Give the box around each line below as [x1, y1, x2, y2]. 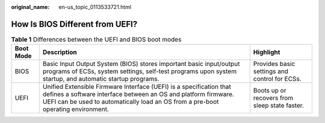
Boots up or [253, 86, 286, 95]
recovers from [253, 94, 294, 102]
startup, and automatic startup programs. [42, 75, 159, 83]
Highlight [253, 48, 280, 56]
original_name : [11, 4, 50, 10]
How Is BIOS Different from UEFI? [11, 19, 138, 29]
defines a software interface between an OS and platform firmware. [42, 90, 234, 98]
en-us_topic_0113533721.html [58, 4, 132, 10]
